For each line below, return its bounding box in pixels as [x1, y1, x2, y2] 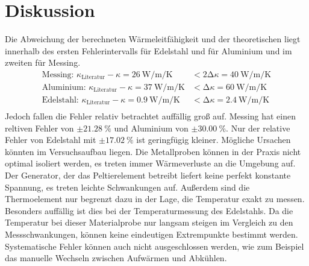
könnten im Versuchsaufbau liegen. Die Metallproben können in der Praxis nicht [5, 145, 301, 157]
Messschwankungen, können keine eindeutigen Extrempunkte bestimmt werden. [5, 227, 298, 240]
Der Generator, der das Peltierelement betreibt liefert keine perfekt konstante [5, 169, 291, 181]
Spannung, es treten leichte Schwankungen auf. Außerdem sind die [5, 180, 250, 193]
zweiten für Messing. [5, 56, 81, 69]
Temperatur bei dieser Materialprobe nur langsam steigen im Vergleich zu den [5, 216, 293, 229]
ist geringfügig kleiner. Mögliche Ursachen [136, 133, 291, 146]
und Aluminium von [114, 121, 189, 134]
